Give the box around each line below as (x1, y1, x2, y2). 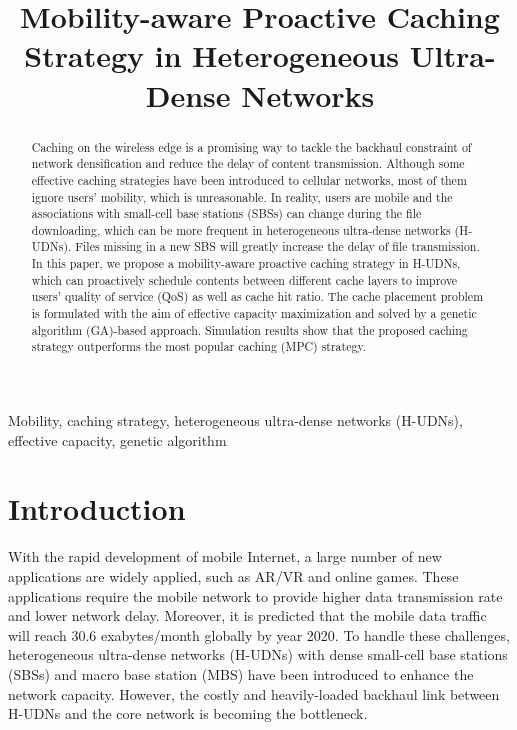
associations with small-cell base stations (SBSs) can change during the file (31, 205, 422, 222)
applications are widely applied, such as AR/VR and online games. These (8, 565, 459, 586)
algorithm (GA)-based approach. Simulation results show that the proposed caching (31, 321, 468, 338)
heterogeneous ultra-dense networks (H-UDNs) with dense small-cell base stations (8, 644, 508, 665)
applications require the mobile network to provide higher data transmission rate (8, 585, 503, 606)
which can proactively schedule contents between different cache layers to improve (31, 271, 458, 288)
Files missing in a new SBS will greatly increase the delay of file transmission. (75, 238, 480, 255)
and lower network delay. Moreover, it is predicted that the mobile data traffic (8, 605, 487, 626)
